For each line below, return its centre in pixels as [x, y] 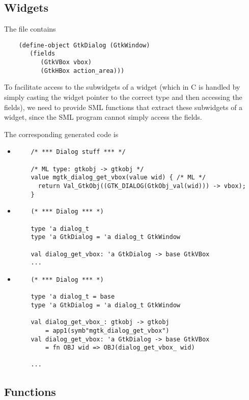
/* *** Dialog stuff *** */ [78, 152]
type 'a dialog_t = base [73, 297]
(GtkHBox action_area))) [82, 71]
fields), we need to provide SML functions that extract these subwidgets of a [123, 107]
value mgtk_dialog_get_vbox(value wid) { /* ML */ [118, 178]
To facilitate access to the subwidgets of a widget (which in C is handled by [122, 87]
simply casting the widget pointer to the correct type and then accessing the [123, 97]
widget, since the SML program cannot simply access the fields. [103, 117]
